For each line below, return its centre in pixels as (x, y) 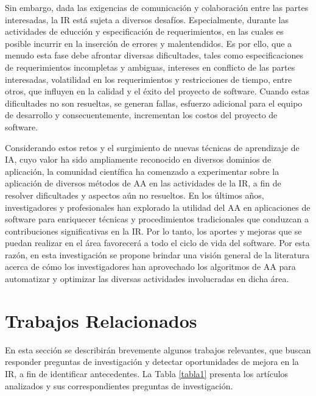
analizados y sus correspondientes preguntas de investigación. (119, 385)
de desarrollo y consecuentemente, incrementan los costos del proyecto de (141, 115)
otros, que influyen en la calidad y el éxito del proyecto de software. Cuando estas (157, 91)
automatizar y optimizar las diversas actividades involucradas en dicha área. (147, 279)
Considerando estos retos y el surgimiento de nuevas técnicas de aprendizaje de (152, 147)
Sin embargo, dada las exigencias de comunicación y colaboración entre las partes (157, 7)
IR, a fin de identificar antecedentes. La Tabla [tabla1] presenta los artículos (147, 373)
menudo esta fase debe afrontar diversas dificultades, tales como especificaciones (154, 55)
